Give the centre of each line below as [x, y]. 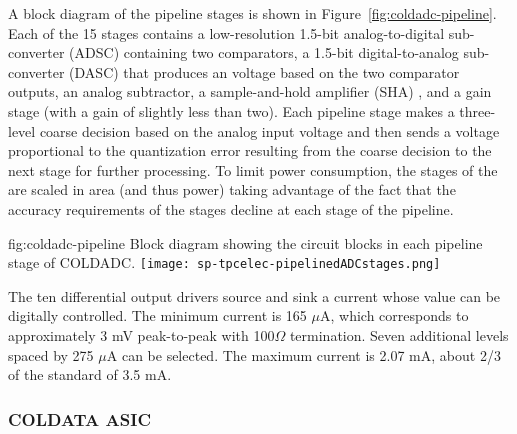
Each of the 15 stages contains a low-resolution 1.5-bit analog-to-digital [226, 32]
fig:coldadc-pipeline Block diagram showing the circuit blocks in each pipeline [245, 242]
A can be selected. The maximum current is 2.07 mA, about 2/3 [303, 354]
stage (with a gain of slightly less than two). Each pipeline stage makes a [231, 110]
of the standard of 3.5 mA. [90, 374]
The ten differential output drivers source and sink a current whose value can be [254, 295]
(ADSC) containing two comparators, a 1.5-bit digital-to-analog [264, 52]
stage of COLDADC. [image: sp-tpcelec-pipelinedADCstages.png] [224, 262]
